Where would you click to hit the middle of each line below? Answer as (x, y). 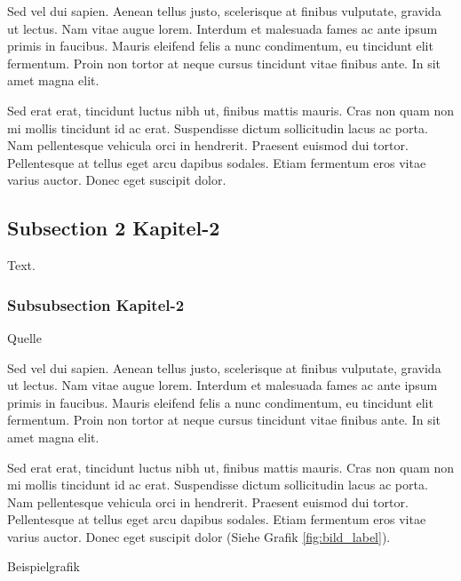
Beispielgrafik (44, 566)
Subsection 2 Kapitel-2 (114, 228)
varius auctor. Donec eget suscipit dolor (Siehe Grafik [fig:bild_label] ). (199, 536)
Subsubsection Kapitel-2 (96, 304)
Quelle (24, 337)
